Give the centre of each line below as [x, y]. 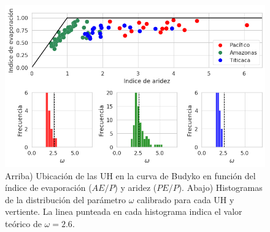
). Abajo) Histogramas [220, 188]
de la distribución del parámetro [65, 199]
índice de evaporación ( [48, 188]
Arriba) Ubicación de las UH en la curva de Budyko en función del [130, 175]
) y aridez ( [136, 188]
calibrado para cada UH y [186, 199]
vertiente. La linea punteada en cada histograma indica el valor [124, 211]
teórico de [23, 224]
